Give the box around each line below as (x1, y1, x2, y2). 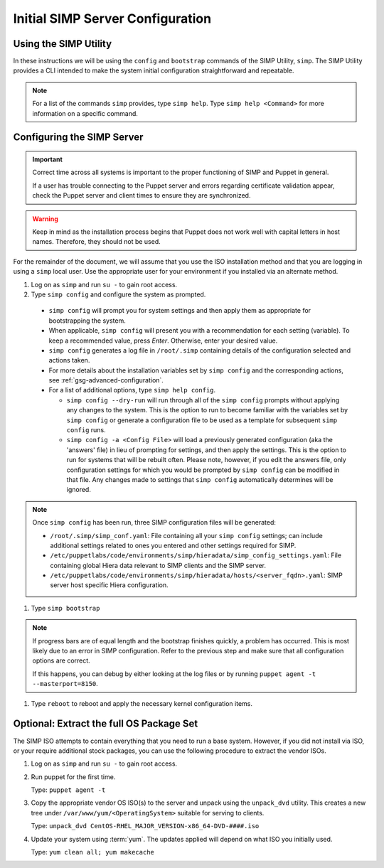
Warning (32, 214, 58, 223)
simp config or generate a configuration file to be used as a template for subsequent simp (66, 416, 338, 424)
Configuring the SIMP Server (13, 132, 144, 144)
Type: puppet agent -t (31, 786, 106, 794)
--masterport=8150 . (32, 680, 99, 688)
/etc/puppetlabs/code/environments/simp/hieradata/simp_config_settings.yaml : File (50, 551, 341, 559)
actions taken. (48, 356, 90, 365)
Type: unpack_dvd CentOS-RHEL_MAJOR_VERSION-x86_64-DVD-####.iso (31, 822, 260, 830)
